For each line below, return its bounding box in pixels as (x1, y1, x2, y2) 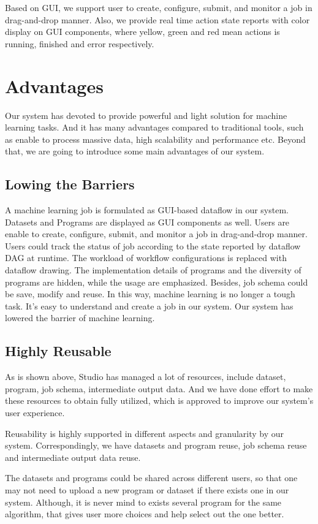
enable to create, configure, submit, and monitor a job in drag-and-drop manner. (5, 227, 308, 240)
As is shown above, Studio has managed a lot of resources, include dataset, (5, 370, 286, 383)
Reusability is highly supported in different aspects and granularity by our (5, 427, 284, 439)
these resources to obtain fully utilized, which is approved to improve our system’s (5, 394, 314, 407)
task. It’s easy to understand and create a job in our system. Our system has (5, 299, 293, 312)
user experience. (5, 406, 65, 419)
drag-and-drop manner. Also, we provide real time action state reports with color (5, 13, 310, 26)
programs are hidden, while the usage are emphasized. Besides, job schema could (5, 275, 308, 288)
